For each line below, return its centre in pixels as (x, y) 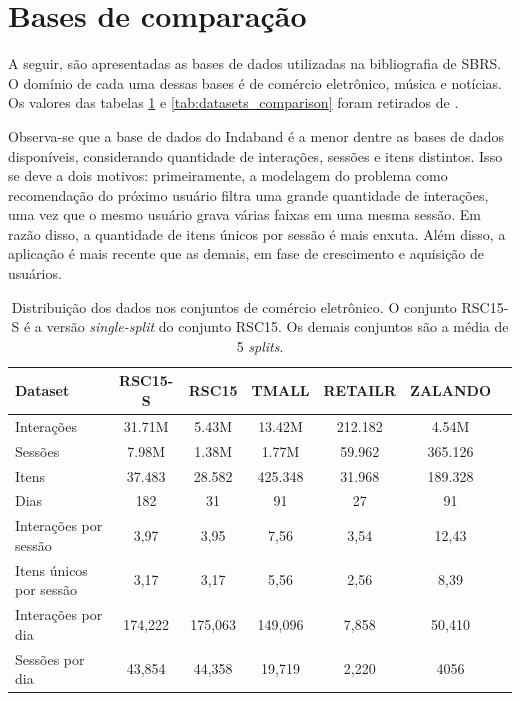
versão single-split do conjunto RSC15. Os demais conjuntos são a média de (277, 326)
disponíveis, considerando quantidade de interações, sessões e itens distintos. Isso (255, 155)
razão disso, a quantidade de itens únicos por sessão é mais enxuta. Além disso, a (257, 233)
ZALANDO (450, 390)
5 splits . (260, 345)
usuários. (35, 273)
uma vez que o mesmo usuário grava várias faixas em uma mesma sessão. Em (244, 214)
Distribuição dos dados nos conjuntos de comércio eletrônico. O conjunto (234, 306)
